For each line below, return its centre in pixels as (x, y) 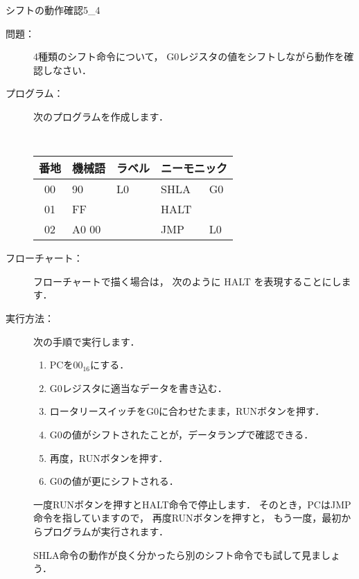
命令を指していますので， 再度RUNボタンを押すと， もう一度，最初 (187, 518)
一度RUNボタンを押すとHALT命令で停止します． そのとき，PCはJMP (192, 504)
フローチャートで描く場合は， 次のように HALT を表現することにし (187, 281)
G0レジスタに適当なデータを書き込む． (138, 388)
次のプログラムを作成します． (101, 116)
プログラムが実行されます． (106, 531)
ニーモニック (194, 168)
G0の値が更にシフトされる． (114, 481)
